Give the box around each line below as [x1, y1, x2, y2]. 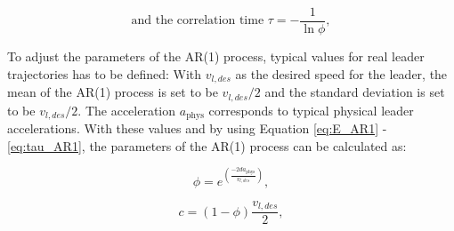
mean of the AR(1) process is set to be [7, 83, 218, 101]
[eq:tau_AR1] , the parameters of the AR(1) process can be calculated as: [7, 136, 407, 155]
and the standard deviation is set [264, 83, 445, 101]
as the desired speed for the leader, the [235, 64, 448, 83]
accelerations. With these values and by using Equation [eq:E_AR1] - [7, 119, 387, 138]
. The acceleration [77, 100, 176, 119]
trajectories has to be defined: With [7, 64, 202, 83]
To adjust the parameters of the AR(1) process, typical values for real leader [7, 47, 425, 66]
